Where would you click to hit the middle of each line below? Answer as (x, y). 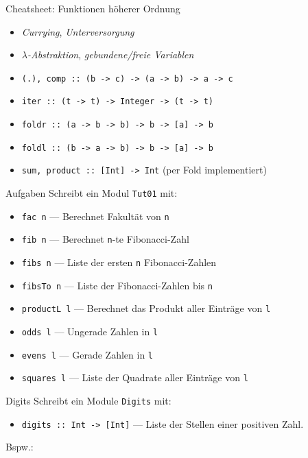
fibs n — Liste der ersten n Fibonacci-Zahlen (119, 262)
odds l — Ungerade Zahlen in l (90, 331)
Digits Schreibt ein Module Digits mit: (88, 400)
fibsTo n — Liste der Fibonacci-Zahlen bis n (117, 285)
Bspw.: (20, 447)
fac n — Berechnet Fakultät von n (95, 216)
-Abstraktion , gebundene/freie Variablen (110, 55)
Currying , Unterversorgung (78, 31)
